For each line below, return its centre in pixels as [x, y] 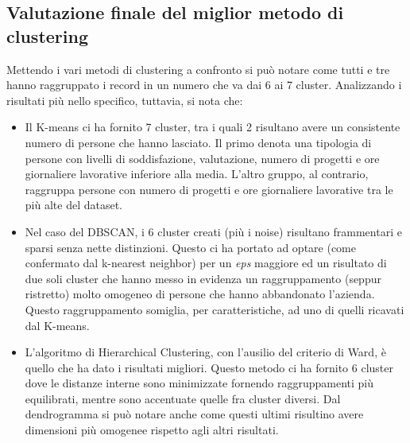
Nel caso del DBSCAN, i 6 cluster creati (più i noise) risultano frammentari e [213, 231]
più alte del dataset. [73, 205]
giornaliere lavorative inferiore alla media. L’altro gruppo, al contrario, [197, 174]
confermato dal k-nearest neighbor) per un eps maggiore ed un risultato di [206, 263]
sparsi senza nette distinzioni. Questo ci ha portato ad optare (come [191, 247]
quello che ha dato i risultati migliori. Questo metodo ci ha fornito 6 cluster [209, 367]
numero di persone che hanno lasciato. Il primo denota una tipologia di [198, 142]
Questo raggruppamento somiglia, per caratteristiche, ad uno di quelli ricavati [215, 309]
